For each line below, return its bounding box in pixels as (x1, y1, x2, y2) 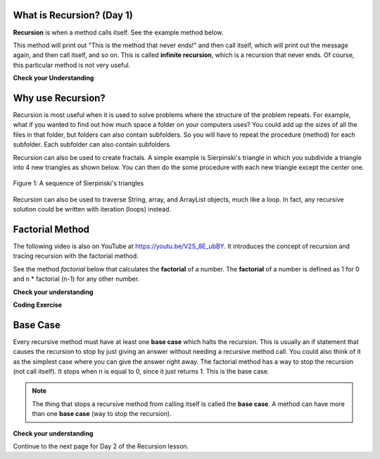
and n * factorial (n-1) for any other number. (13, 275, 140, 283)
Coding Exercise (13, 300, 63, 309)
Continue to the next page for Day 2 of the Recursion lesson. (13, 442, 189, 451)
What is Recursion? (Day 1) (13, 9, 133, 21)
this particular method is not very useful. (13, 61, 131, 69)
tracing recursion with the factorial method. (13, 252, 139, 260)
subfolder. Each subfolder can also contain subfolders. (13, 140, 172, 149)
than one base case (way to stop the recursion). (32, 410, 172, 418)
